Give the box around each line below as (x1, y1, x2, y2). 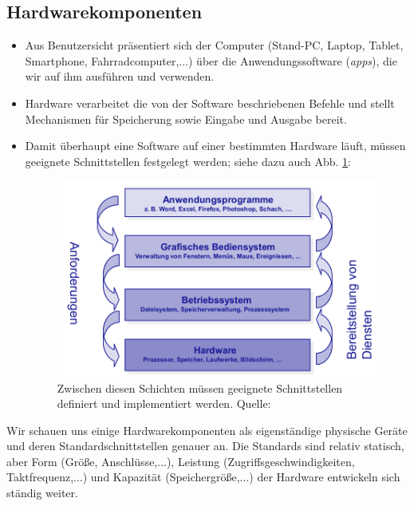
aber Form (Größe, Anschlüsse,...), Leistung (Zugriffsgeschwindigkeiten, (6, 453, 355, 469)
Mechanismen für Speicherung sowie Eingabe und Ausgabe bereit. (25, 110, 347, 127)
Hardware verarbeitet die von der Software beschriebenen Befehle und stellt (25, 94, 395, 111)
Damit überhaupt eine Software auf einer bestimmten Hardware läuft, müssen (25, 137, 406, 154)
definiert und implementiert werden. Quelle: (57, 395, 271, 412)
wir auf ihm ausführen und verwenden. (25, 68, 215, 85)
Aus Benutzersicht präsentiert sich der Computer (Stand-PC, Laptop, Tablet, (25, 37, 404, 53)
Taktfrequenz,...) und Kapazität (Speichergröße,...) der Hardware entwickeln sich (6, 468, 400, 485)
